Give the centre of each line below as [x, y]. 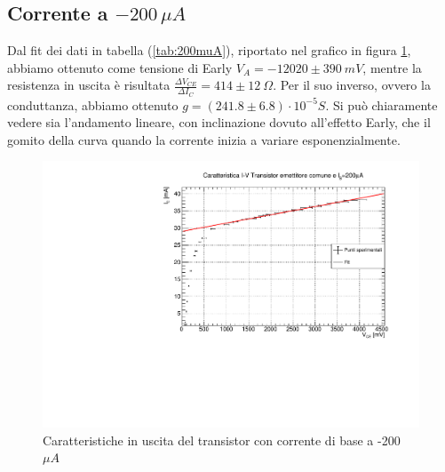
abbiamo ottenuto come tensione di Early [120, 67]
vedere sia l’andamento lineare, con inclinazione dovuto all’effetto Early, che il [219, 122]
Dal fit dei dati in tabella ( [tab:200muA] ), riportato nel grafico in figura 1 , [209, 50]
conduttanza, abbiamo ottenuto [93, 104]
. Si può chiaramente [381, 104]
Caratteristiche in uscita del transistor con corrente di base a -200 [222, 440]
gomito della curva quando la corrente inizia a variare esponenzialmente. [204, 139]
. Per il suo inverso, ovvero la [352, 85]
